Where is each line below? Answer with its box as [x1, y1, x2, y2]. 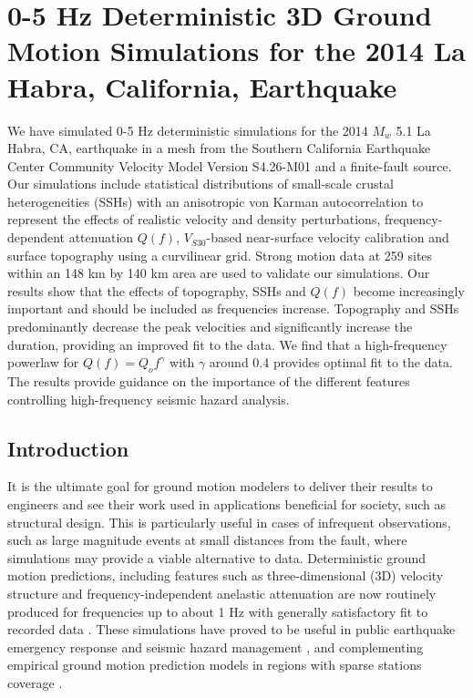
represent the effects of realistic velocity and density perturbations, [7, 210, 381, 229]
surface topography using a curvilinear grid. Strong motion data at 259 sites [7, 245, 433, 264]
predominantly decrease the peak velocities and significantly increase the [7, 317, 413, 336]
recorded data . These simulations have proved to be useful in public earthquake [7, 620, 456, 639]
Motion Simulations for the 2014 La [7, 32, 466, 69]
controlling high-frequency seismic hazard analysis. [7, 389, 290, 408]
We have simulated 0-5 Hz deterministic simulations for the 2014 [7, 120, 368, 139]
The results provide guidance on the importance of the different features [7, 372, 410, 391]
